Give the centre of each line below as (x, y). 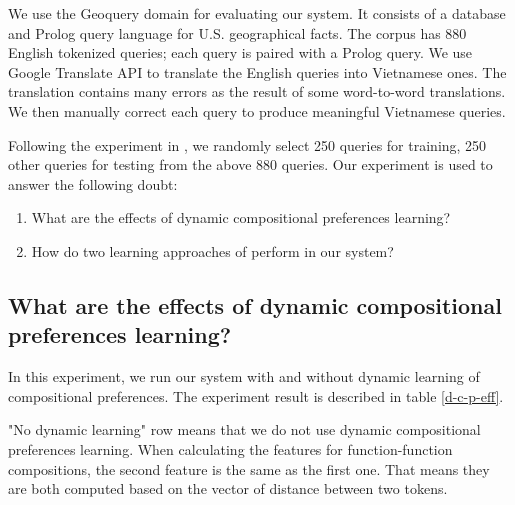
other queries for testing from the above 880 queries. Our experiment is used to (250, 164)
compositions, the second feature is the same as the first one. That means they (249, 468)
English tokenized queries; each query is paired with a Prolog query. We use (240, 52)
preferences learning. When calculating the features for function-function (230, 448)
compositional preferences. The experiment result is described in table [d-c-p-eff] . (256, 395)
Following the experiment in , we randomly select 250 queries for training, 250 (247, 144)
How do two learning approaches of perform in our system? (212, 250)
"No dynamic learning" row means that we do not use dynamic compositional (244, 429)
